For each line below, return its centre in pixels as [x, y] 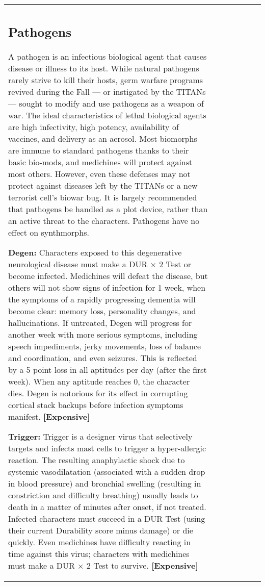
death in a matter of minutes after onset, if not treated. [107, 506]
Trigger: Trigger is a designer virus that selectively [100, 436]
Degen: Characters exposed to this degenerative [95, 252]
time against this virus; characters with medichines [99, 553]
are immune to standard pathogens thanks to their [99, 150]
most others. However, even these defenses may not [99, 173]
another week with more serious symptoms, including [103, 334]
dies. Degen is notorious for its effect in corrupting [98, 393]
